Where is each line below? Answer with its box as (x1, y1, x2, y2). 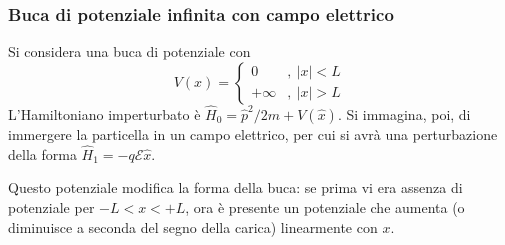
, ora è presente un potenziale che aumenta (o (185, 197, 465, 218)
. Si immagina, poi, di (337, 104, 471, 125)
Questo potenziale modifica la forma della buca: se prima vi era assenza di (8, 177, 463, 198)
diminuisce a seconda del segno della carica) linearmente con (8, 216, 378, 237)
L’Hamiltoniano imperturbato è (8, 104, 201, 125)
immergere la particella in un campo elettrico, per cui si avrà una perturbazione (8, 124, 498, 145)
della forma (8, 143, 77, 164)
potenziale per (8, 197, 95, 218)
